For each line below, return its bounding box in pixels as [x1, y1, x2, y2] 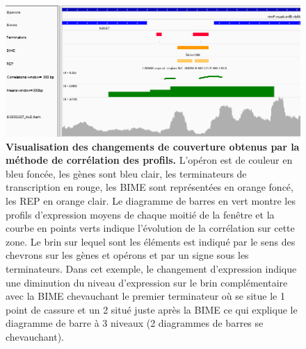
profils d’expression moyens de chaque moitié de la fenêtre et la [6, 207, 275, 221]
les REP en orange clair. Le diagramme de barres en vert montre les [6, 193, 296, 207]
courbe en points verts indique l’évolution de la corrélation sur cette [6, 221, 295, 235]
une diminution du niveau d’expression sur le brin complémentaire [6, 275, 288, 289]
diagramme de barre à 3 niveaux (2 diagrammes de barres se [6, 316, 264, 330]
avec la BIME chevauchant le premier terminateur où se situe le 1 [6, 289, 285, 303]
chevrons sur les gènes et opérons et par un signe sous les [6, 248, 249, 262]
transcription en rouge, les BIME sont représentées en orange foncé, [6, 180, 293, 194]
